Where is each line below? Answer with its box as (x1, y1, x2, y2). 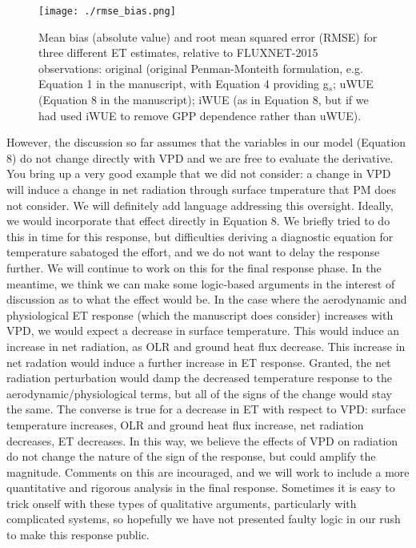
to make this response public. (6, 526, 150, 543)
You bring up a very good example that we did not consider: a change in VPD (6, 165, 391, 182)
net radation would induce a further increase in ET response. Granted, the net (6, 353, 391, 370)
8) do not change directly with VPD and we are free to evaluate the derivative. (6, 149, 394, 166)
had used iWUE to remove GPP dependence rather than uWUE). (38, 107, 362, 123)
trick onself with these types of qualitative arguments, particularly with (6, 494, 357, 511)
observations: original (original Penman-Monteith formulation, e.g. (38, 59, 363, 76)
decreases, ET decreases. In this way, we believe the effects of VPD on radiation (6, 432, 398, 449)
